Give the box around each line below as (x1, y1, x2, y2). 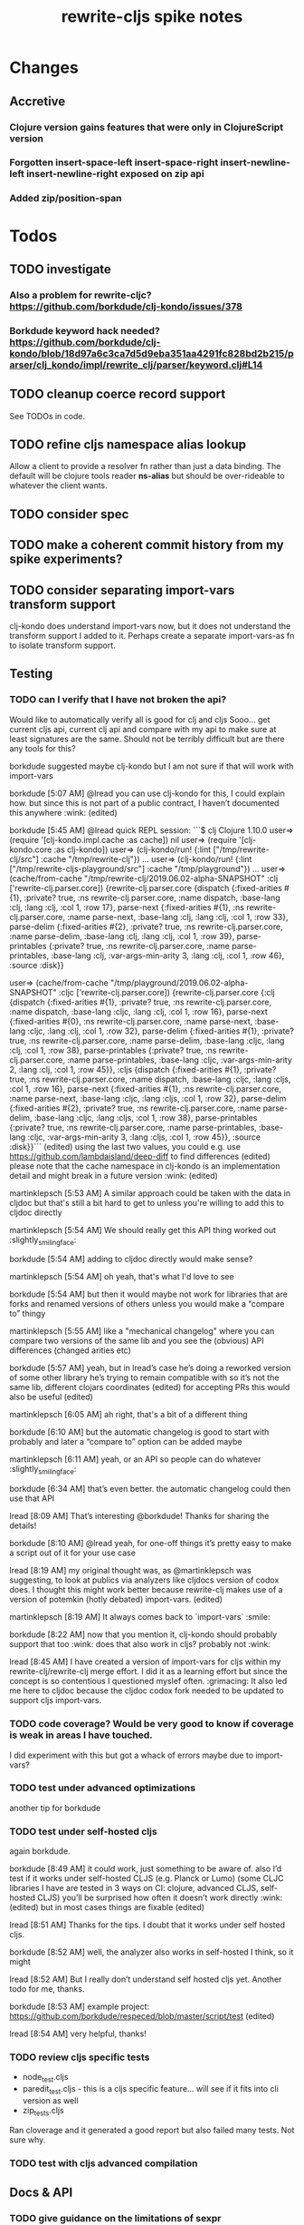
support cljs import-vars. (9, 1695, 102, 1706)
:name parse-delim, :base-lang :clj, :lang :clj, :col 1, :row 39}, (9, 930, 235, 941)
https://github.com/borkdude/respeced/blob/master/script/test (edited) (9, 2011, 275, 2022)
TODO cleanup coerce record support (9, 387, 226, 402)
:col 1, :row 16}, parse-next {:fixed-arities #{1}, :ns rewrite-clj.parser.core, (9, 1083, 282, 1094)
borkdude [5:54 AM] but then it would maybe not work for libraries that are (9, 1289, 288, 1299)
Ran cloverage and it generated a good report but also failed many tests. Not (9, 2124, 295, 2135)
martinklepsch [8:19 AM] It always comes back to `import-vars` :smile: (9, 1612, 271, 1622)
